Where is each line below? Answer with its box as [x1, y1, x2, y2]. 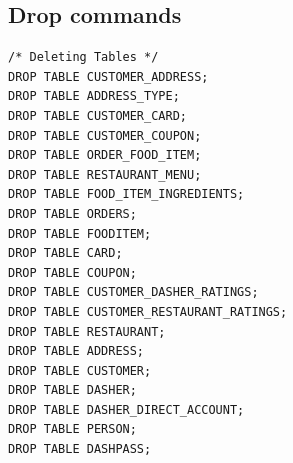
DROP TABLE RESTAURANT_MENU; [8, 167, 202, 182]
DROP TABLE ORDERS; [8, 206, 137, 221]
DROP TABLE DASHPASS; [8, 442, 152, 457]
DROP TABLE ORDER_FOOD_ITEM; [8, 148, 202, 163]
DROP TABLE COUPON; [8, 265, 137, 280]
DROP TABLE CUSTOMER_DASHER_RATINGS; [8, 285, 259, 300]
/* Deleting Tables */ [8, 50, 159, 65]
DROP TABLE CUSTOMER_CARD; [8, 108, 187, 123]
